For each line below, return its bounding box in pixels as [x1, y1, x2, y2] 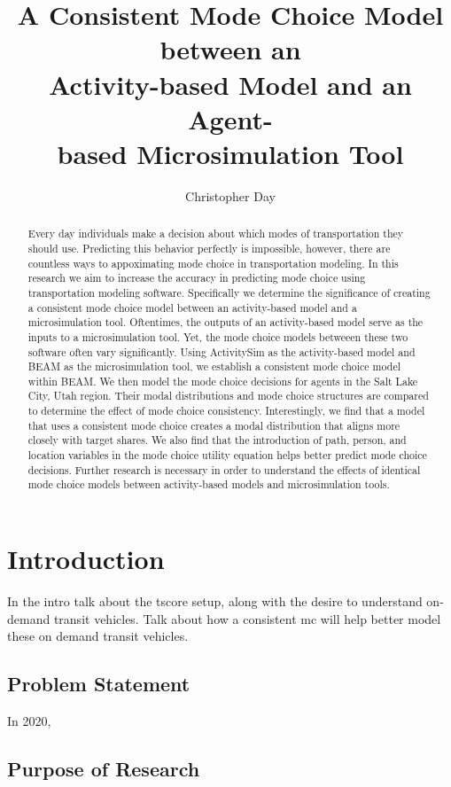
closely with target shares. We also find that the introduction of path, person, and [27, 432, 407, 448]
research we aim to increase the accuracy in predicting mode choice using [27, 270, 366, 285]
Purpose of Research [7, 754, 200, 782]
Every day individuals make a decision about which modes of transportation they [27, 226, 404, 241]
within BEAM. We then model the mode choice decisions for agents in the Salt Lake [27, 373, 418, 388]
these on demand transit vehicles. [7, 627, 189, 645]
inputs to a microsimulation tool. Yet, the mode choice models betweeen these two [27, 329, 408, 344]
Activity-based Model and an [49, 66, 412, 102]
